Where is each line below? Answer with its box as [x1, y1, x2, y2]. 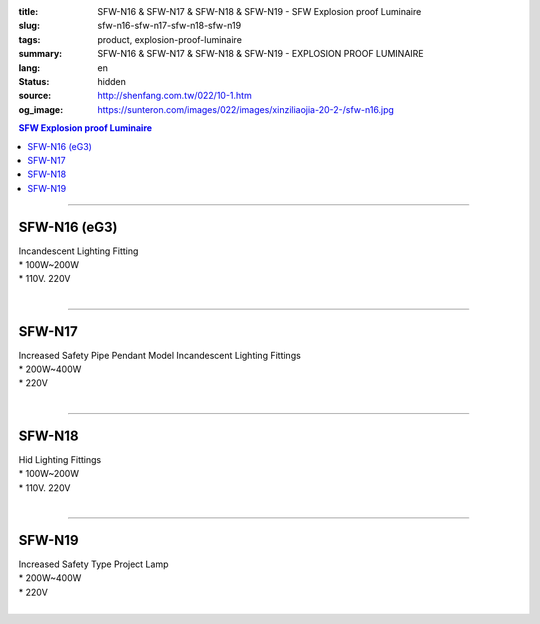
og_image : [18, 103, 64, 115]
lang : [18, 61, 41, 74]
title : [18, 6, 39, 17]
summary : [18, 48, 63, 60]
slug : [18, 20, 40, 32]
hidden [97, 75, 127, 87]
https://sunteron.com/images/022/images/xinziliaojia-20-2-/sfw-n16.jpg [97, 103, 395, 115]
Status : [18, 75, 50, 87]
